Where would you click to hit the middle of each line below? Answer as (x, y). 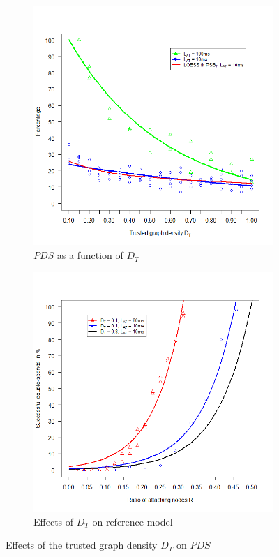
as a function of (90, 255)
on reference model (133, 521)
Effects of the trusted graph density (82, 545)
